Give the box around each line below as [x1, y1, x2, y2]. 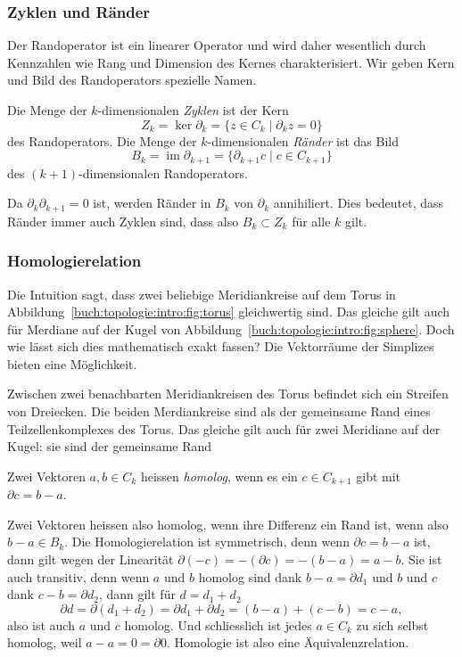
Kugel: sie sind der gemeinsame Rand [7, 437, 212, 456]
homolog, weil [7, 633, 82, 652]
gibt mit [356, 466, 401, 485]
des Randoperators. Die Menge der [7, 131, 197, 150]
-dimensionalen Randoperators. [78, 163, 248, 182]
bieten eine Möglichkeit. [7, 354, 137, 373]
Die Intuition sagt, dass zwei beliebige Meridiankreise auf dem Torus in [7, 284, 396, 303]
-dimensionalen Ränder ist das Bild [207, 131, 399, 150]
